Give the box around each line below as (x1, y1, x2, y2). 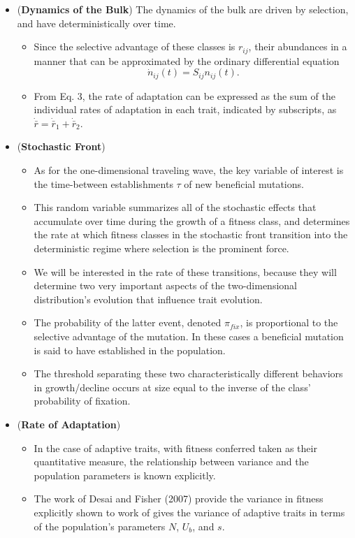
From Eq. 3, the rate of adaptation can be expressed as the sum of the (34, 88, 335, 103)
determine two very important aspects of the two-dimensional (34, 278, 297, 293)
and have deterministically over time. (17, 15, 176, 30)
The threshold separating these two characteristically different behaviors (34, 366, 343, 381)
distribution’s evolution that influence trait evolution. (34, 291, 263, 306)
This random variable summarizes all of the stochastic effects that (34, 200, 317, 215)
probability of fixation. (34, 393, 131, 408)
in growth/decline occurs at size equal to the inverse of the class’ (34, 379, 311, 394)
